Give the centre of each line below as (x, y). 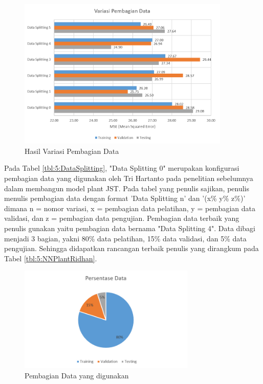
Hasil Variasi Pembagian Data (72, 151)
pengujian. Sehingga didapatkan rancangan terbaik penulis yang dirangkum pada (131, 248)
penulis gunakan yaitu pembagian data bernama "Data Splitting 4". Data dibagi (130, 228)
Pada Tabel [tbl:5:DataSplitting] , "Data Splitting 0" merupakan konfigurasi (122, 168)
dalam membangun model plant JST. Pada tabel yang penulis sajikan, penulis (127, 188)
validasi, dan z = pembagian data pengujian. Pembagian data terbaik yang (122, 218)
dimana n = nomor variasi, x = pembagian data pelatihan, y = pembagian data (130, 208)
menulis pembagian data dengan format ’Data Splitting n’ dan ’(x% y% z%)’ (125, 198)
